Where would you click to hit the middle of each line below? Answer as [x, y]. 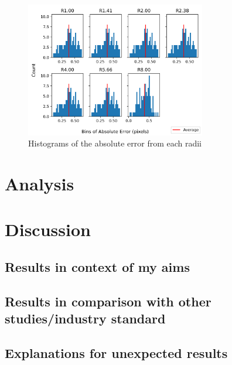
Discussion [48, 229]
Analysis [40, 183]
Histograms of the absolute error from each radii [115, 143]
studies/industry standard [85, 318]
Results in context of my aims [97, 266]
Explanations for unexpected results [116, 352]
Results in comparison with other [108, 301]
